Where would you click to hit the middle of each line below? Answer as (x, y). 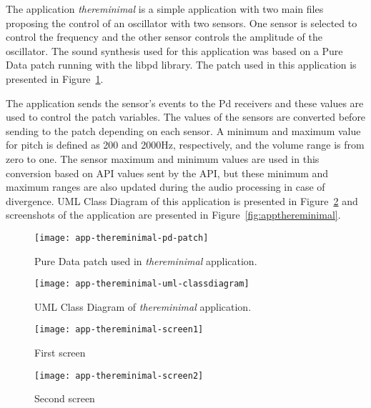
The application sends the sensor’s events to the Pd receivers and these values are (185, 103)
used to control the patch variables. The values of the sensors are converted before (186, 117)
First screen (60, 353)
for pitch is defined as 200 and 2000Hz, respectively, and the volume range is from (185, 145)
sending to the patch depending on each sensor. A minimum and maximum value (183, 130)
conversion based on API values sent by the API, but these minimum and (167, 173)
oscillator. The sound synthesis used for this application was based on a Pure (174, 50)
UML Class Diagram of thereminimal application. (143, 306)
